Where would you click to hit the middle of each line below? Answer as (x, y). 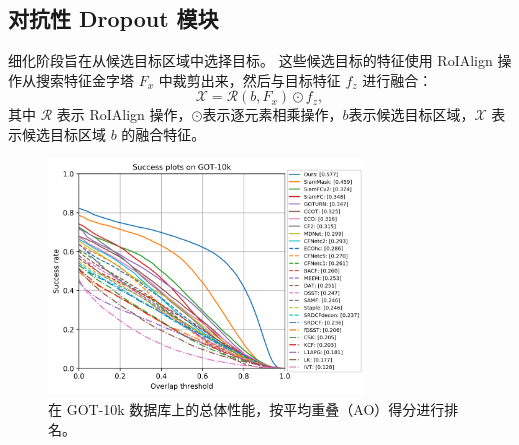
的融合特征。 (163, 133)
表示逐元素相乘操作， (272, 114)
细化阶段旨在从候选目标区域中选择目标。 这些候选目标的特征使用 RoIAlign (250, 60)
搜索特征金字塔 (84, 79)
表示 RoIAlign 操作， (124, 114)
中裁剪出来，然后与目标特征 (249, 79)
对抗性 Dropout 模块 (113, 18)
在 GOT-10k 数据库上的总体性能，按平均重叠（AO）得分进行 (246, 409)
